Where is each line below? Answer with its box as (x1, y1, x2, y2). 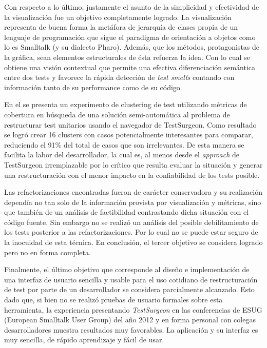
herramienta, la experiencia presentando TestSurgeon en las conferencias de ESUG (4, 304, 262, 315)
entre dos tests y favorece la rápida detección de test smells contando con (4, 72, 235, 83)
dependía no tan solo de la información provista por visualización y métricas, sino (4, 196, 261, 207)
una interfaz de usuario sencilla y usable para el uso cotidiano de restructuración (4, 274, 258, 284)
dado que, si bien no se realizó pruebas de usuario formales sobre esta (4, 294, 223, 305)
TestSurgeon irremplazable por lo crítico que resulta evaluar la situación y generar (4, 159, 263, 170)
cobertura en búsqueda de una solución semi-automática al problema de (4, 109, 230, 119)
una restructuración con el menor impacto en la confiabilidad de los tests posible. (4, 169, 260, 180)
